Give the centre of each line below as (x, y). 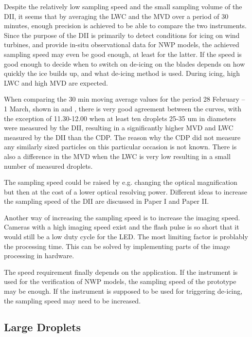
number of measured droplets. (48, 166)
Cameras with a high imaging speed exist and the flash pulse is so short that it (122, 227)
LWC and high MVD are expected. (56, 82)
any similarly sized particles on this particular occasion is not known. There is (120, 147)
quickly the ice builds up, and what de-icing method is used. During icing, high (122, 73)
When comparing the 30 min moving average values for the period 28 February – (125, 99)
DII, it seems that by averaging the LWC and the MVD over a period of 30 (116, 16)
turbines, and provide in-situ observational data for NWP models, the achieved (122, 44)
